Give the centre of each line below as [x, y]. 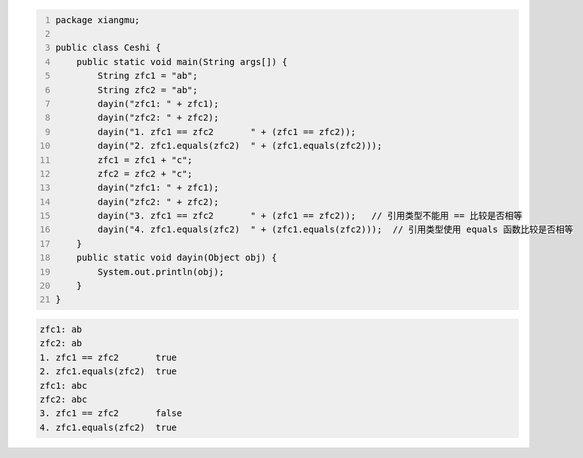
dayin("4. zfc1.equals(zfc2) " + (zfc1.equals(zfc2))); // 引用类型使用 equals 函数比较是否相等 [335, 229]
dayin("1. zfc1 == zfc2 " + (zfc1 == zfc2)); [227, 131]
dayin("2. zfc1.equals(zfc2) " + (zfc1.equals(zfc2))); [240, 146]
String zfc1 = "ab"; [148, 76]
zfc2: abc [63, 399]
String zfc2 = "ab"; [148, 89]
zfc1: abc [63, 385]
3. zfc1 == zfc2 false [111, 413]
